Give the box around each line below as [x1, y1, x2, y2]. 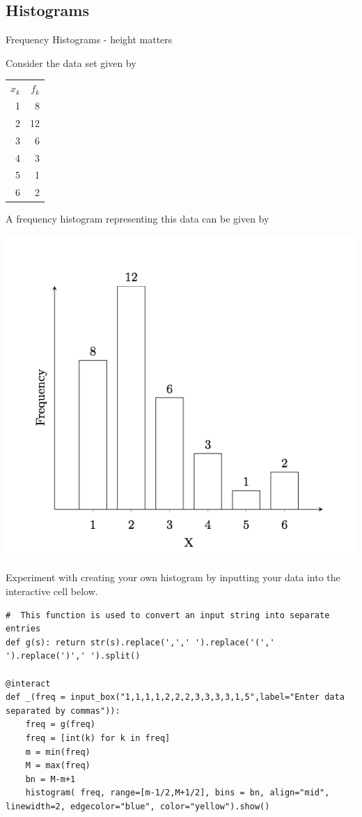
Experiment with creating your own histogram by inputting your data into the [6, 570, 340, 585]
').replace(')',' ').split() [6, 651, 141, 661]
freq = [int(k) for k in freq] [25, 733, 171, 744]
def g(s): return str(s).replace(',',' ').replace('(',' [6, 637, 275, 647]
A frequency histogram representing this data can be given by [6, 211, 269, 226]
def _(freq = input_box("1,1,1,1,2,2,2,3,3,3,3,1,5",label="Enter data [6, 692, 345, 703]
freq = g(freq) [25, 719, 95, 730]
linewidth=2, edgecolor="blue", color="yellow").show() [6, 801, 270, 811]
